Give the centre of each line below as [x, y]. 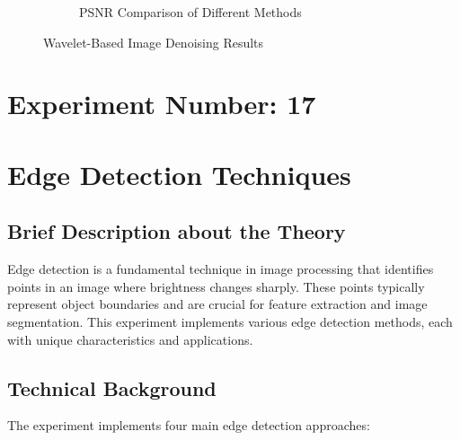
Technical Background [112, 387]
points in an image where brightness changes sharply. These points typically [216, 286]
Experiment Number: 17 [162, 104]
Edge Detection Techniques [179, 174]
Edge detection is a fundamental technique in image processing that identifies [221, 269]
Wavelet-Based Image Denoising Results [154, 42]
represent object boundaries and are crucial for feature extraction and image [217, 304]
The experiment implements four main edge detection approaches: [189, 425]
